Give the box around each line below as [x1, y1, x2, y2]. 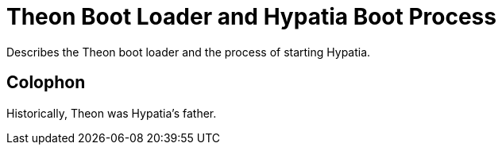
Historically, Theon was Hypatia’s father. [6, 106, 217, 120]
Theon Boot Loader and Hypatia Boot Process [6, 3, 496, 30]
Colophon [6, 72, 86, 93]
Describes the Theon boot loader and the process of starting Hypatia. [6, 45, 371, 59]
